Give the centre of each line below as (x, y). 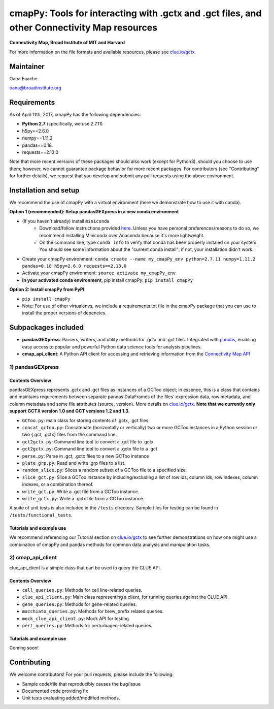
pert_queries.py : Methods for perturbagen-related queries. (87, 625)
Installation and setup (44, 190)
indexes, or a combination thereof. (58, 485)
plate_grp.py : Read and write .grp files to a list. (74, 463)
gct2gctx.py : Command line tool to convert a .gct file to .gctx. (88, 441)
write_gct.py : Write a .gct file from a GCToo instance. (81, 491)
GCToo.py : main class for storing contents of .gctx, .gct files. (86, 420)
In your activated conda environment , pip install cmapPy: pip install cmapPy (107, 280)
